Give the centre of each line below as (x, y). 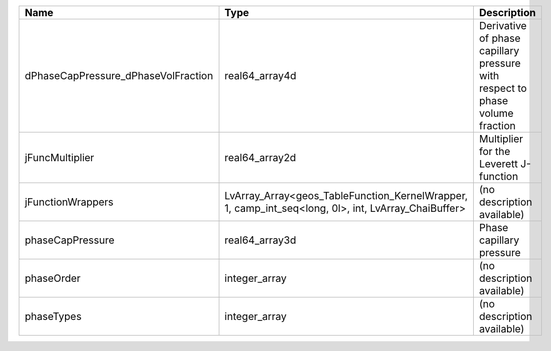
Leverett (498, 163)
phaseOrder (52, 278)
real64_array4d (260, 75)
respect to (502, 88)
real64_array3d (260, 240)
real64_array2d (260, 157)
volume (496, 113)
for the (494, 151)
